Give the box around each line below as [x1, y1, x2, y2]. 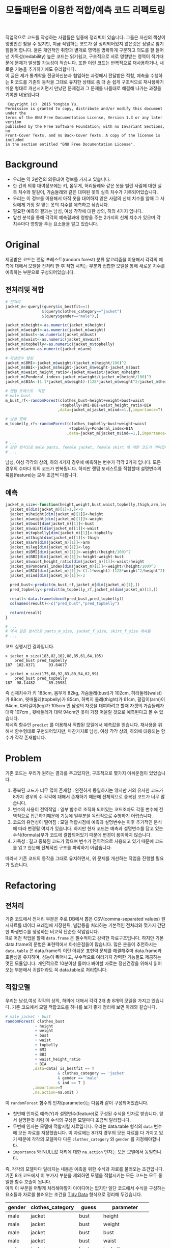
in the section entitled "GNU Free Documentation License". [5, 142, 136, 147]
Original [5, 239, 40, 251]
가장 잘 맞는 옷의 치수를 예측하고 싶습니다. [26, 202, 109, 208]
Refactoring [5, 880, 56, 892]
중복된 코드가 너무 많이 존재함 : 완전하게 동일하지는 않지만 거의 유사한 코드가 [12, 787, 164, 793]
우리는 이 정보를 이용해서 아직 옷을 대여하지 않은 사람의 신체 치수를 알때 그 [12, 196, 159, 202]
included [5, 137, 24, 143]
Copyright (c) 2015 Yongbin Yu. [7, 102, 79, 107]
